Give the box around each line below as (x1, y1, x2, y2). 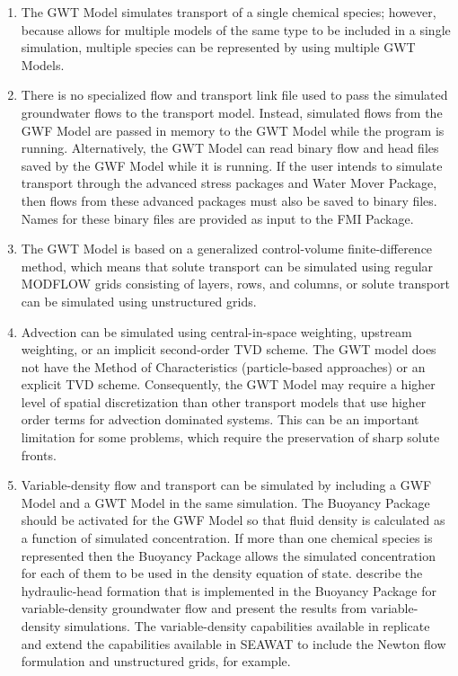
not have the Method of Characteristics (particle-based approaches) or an (21, 357, 426, 376)
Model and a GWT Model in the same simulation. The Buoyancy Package (21, 493, 430, 511)
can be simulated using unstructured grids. (21, 291, 257, 310)
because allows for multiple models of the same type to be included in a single (21, 20, 451, 39)
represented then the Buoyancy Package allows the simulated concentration (21, 546, 436, 565)
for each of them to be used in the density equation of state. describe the (21, 564, 423, 583)
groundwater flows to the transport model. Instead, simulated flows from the (21, 102, 443, 121)
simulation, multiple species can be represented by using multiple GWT (21, 38, 416, 57)
